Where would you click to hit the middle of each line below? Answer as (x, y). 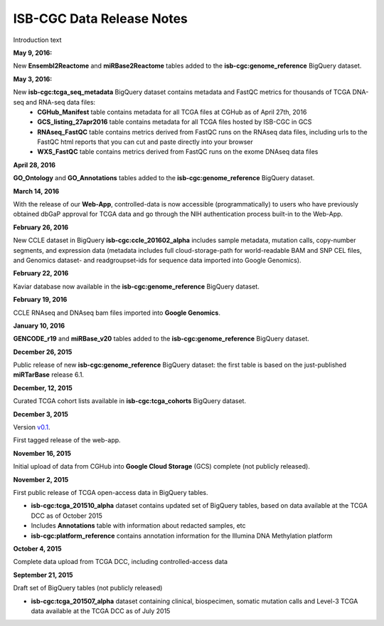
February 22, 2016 (41, 273)
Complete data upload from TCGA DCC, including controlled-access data (120, 562)
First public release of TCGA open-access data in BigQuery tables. (111, 492)
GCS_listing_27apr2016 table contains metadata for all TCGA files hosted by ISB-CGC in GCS (175, 122)
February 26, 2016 (41, 227)
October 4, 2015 (37, 548)
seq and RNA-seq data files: (54, 102)
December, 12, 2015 (43, 387)
